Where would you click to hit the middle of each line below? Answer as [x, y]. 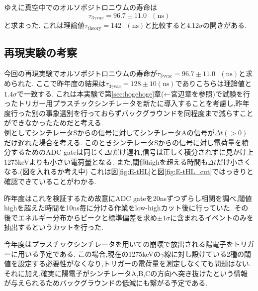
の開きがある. [225, 25]
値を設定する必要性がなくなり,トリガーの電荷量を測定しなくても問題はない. [128, 263]
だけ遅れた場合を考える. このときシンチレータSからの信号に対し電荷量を [123, 142]
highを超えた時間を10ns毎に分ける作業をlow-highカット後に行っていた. [118, 208]
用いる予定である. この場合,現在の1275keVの [89, 253]
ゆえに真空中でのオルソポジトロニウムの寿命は [81, 7]
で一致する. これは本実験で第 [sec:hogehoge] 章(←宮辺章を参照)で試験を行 [133, 93]
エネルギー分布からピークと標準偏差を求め [87, 217]
